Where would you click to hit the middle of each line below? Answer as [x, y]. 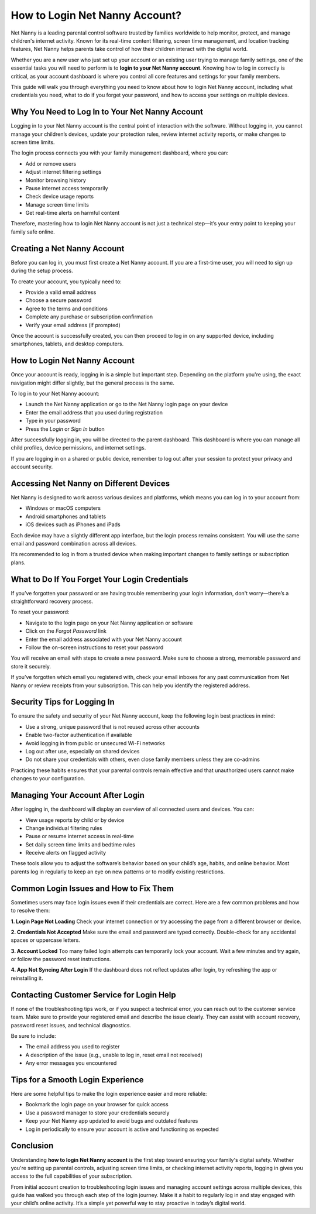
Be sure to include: [33, 1035]
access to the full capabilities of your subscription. [72, 1176]
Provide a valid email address [61, 292]
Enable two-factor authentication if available [79, 735]
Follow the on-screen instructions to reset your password [95, 647]
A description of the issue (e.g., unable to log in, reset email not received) [114, 1055]
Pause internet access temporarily [67, 188]
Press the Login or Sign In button [65, 429]
